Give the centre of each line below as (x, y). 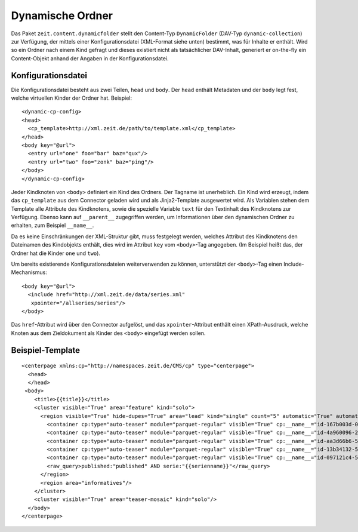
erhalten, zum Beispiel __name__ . (53, 225)
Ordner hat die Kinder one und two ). (56, 253)
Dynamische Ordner (62, 16)
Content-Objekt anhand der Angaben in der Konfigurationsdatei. (90, 58)
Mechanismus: (29, 272)
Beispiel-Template (46, 350)
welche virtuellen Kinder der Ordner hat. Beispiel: (72, 98)
